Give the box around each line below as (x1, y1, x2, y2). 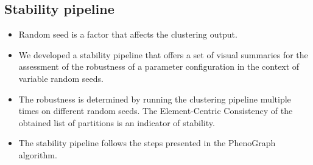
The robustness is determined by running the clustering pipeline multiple (18, 92, 291, 105)
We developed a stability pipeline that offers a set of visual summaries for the (18, 48, 308, 61)
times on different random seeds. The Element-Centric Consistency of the (18, 104, 293, 117)
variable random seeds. (18, 72, 104, 84)
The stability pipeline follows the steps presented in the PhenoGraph (18, 136, 276, 149)
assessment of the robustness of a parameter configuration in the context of (18, 60, 300, 73)
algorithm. (18, 148, 57, 161)
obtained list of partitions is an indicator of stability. (18, 116, 215, 129)
